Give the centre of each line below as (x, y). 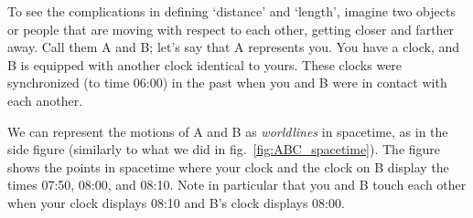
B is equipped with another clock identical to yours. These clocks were (205, 64)
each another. (45, 100)
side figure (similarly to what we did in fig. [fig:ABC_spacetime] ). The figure (224, 149)
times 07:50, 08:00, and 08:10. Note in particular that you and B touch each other (237, 185)
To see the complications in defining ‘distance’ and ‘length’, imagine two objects (231, 11)
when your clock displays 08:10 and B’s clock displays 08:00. (176, 202)
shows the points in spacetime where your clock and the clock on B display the (228, 166)
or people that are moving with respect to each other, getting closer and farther (231, 29)
